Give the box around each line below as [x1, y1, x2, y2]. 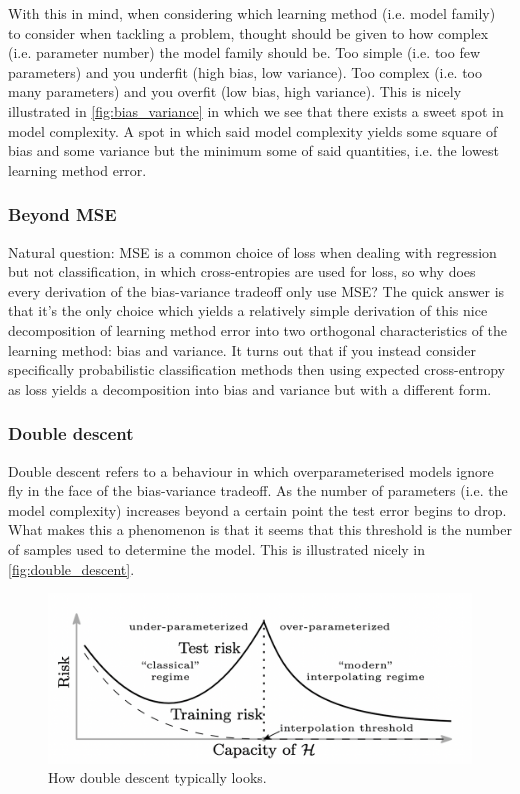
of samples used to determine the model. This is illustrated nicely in [8, 538, 426, 559]
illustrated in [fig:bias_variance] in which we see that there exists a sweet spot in [8, 100, 504, 121]
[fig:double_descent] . [8, 558, 135, 579]
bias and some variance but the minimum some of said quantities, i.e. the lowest [8, 140, 499, 161]
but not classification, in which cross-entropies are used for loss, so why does [8, 261, 476, 282]
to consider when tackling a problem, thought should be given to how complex [8, 22, 489, 43]
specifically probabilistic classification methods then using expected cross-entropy [8, 359, 505, 380]
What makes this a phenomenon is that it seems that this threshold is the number [8, 519, 512, 540]
